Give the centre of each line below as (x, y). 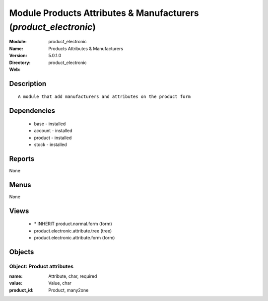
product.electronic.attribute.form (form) (74, 237)
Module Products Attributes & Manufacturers (104, 13)
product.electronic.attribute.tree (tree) (73, 230)
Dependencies (32, 111)
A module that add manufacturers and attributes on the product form (104, 97)
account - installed (53, 131)
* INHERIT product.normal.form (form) (73, 224)
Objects (22, 252)
